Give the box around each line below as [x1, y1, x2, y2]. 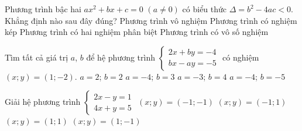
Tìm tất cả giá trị [5, 51, 68, 63]
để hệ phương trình [86, 51, 155, 63]
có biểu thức [182, 3, 227, 15]
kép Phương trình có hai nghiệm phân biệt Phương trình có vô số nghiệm [5, 26, 269, 38]
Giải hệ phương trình [5, 95, 81, 108]
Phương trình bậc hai [5, 3, 81, 15]
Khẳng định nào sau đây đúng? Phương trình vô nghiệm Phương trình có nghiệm [5, 14, 297, 26]
